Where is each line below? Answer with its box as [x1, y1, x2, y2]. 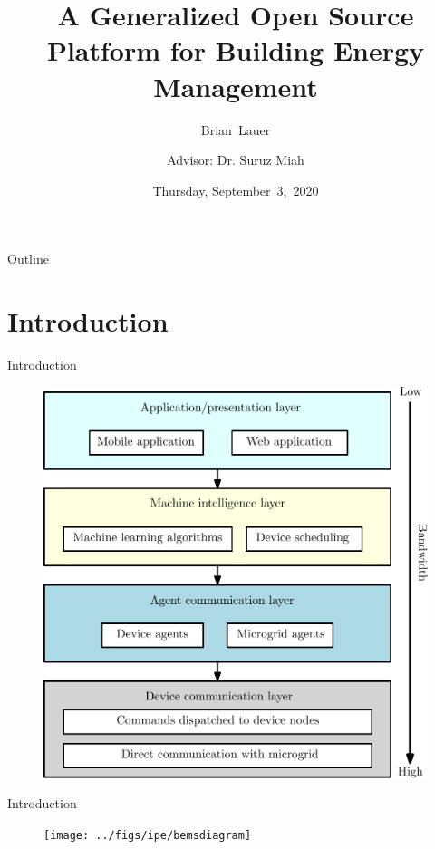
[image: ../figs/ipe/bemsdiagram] [43, 828, 252, 842]
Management [153, 67, 318, 104]
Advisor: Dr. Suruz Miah [167, 150, 304, 169]
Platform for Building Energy [46, 32, 425, 69]
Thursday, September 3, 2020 [152, 180, 319, 199]
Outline [7, 249, 49, 268]
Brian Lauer [200, 120, 271, 139]
